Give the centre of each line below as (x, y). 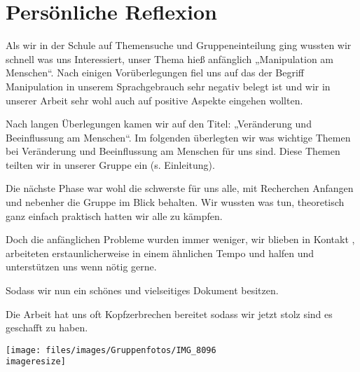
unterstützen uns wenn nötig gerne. (81, 267)
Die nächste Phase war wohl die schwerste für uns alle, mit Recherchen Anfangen (180, 188)
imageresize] (36, 362)
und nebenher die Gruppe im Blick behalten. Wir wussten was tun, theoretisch (175, 202)
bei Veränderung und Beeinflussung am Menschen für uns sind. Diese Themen (173, 151)
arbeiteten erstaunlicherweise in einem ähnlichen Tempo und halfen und (160, 253)
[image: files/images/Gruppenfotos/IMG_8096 (111, 350)
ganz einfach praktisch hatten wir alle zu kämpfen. (114, 215)
